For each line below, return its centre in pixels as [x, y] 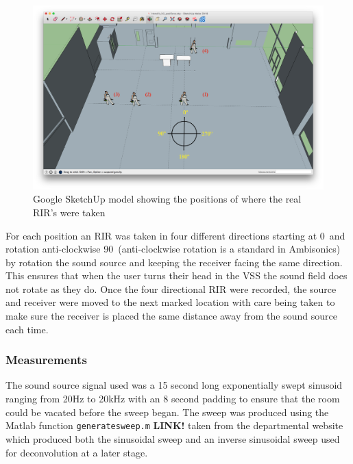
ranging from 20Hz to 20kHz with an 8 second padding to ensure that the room [173, 399]
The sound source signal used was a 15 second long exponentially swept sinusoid [174, 385]
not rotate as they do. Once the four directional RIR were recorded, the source [171, 288]
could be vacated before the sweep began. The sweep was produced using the [167, 412]
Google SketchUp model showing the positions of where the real [167, 199]
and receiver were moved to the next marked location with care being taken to [170, 302]
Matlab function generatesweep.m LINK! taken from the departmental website [174, 425]
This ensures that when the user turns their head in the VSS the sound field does [176, 275]
